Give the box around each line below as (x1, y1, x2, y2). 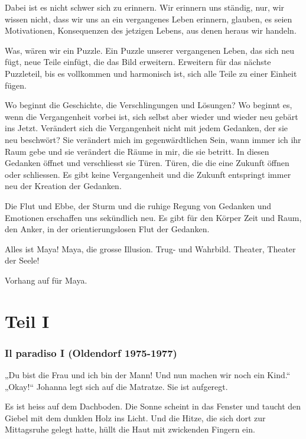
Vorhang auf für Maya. (5, 274, 87, 286)
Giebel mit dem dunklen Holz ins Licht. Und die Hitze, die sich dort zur (5, 411, 266, 424)
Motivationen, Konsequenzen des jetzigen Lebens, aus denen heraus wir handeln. (5, 24, 297, 37)
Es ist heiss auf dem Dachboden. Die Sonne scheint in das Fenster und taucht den (5, 400, 301, 412)
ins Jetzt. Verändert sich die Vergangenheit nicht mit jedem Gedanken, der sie (5, 122, 288, 134)
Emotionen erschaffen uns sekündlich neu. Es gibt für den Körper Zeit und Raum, (5, 211, 302, 223)
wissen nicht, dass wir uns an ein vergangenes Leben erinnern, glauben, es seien (5, 12, 292, 25)
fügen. (5, 79, 27, 91)
